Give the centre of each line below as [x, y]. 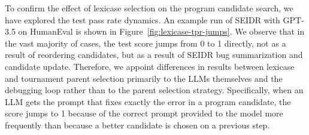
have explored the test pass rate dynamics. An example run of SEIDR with [143, 19]
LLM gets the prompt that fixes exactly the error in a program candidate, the [148, 101]
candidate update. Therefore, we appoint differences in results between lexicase [150, 66]
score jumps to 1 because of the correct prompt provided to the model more [144, 113]
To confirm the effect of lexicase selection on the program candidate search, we [149, 8]
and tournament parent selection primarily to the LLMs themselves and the [144, 78]
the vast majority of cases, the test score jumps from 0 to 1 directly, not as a [146, 43]
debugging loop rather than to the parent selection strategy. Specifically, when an [154, 90]
